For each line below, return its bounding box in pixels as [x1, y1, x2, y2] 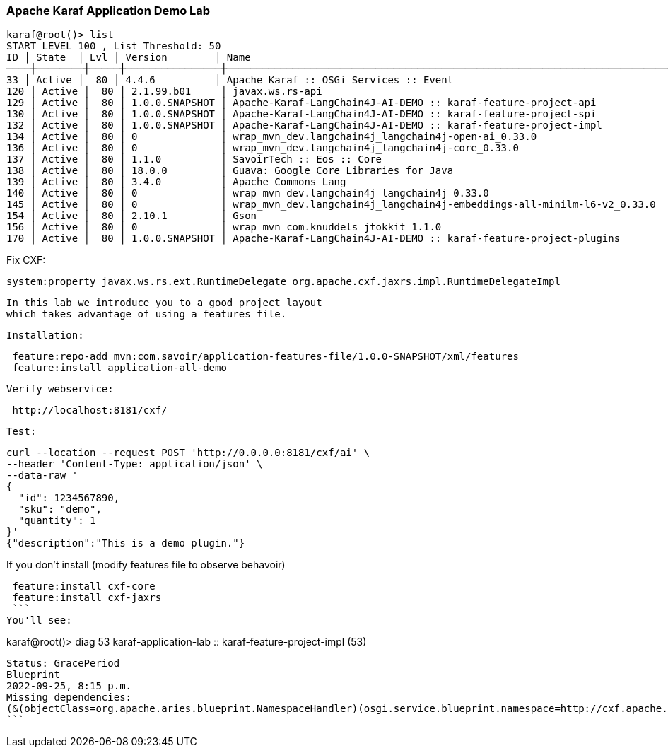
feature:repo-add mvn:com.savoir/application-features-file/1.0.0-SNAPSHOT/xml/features [12, 351, 519, 363]
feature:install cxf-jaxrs [12, 592, 162, 604]
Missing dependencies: [6, 691, 132, 704]
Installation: [6, 329, 84, 342]
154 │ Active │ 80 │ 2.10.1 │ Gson [6, 210, 257, 222]
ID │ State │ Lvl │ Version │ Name [6, 52, 251, 64]
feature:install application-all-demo [12, 362, 227, 374]
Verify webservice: [6, 383, 114, 395]
